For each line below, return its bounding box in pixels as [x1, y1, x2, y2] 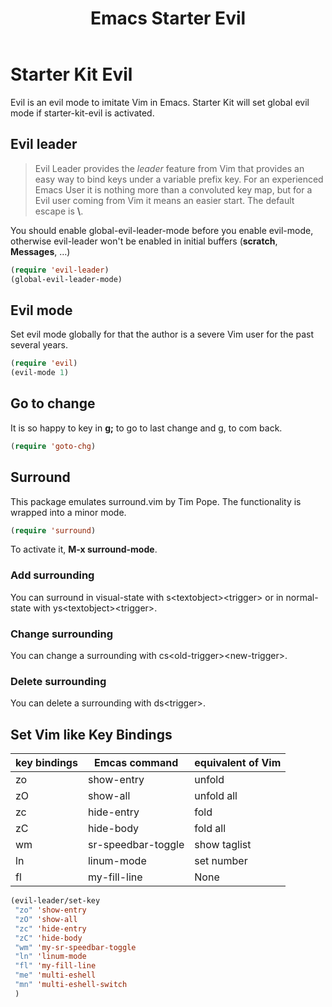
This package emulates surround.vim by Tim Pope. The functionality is [10, 495, 302, 507]
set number [194, 854, 248, 868]
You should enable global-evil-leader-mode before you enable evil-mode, [10, 224, 314, 236]
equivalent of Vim [194, 756, 282, 770]
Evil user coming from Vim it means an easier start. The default [34, 194, 295, 206]
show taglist [194, 838, 252, 852]
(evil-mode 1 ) [10, 368, 70, 378]
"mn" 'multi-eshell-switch [14, 980, 128, 990]
